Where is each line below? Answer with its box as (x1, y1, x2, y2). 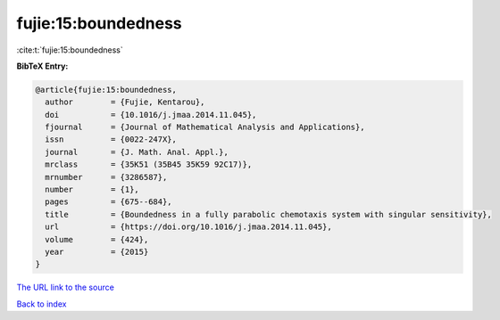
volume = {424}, (45, 234, 149, 244)
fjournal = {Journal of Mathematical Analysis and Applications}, (45, 122, 365, 133)
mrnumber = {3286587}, (45, 172, 168, 182)
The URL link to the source (16, 282, 115, 293)
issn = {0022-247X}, (45, 135, 178, 144)
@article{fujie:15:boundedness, (35, 85, 178, 94)
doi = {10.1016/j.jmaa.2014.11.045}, (45, 110, 257, 119)
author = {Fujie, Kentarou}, (45, 97, 205, 107)
